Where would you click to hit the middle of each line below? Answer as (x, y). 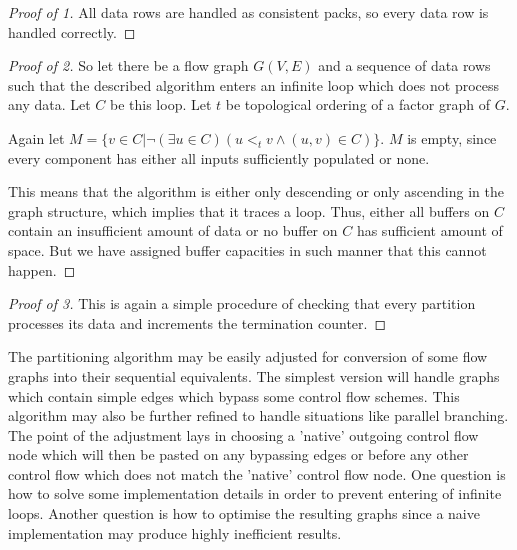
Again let (36, 137)
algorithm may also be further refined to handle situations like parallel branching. (258, 415)
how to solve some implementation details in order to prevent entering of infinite (255, 493)
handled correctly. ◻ (72, 31)
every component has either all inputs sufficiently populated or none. (219, 157)
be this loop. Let (160, 104)
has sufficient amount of (429, 230)
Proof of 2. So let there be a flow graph (128, 65)
